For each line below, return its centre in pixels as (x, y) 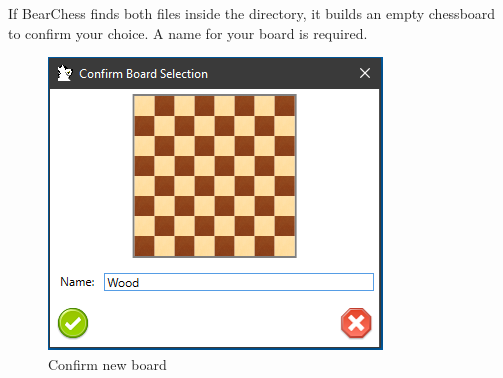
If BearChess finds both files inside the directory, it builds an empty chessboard (252, 13)
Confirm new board (107, 363)
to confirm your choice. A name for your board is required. (188, 32)
